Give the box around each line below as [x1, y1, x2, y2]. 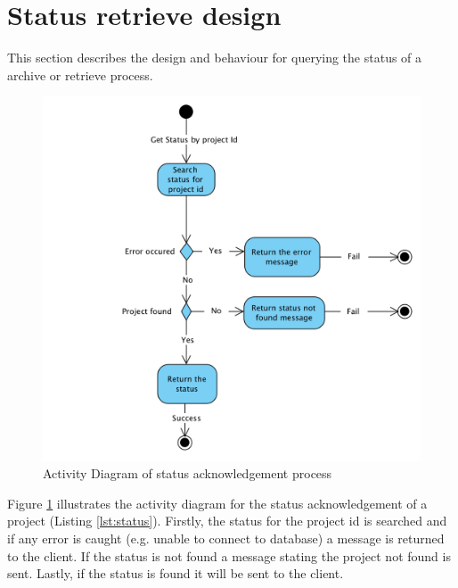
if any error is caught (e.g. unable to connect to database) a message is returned [7, 528, 445, 547]
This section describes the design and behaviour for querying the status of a [7, 48, 422, 67]
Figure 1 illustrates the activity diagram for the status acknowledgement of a [7, 493, 428, 512]
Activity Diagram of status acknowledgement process [43, 464, 332, 483]
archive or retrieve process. [7, 65, 153, 84]
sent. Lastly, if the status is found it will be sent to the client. [7, 564, 344, 583]
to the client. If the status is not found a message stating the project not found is [7, 546, 451, 565]
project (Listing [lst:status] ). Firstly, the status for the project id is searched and [7, 511, 447, 530]
